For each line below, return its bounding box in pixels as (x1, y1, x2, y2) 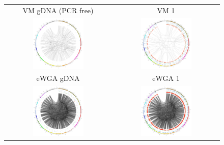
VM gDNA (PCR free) (22, 5, 94, 15)
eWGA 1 (152, 73, 180, 83)
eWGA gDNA (36, 73, 80, 83)
